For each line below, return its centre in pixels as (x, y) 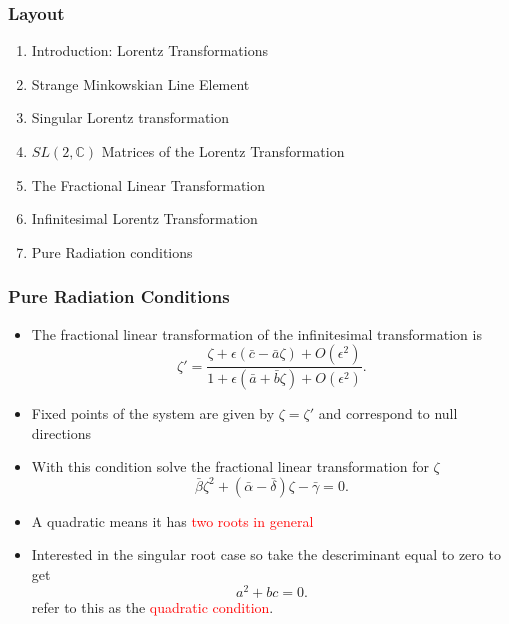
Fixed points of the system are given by (153, 413)
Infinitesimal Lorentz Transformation (144, 218)
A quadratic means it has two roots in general (172, 520)
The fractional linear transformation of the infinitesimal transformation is (256, 333)
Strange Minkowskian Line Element (140, 83)
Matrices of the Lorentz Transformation (223, 151)
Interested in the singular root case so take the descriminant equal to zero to (266, 554)
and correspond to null (388, 413)
